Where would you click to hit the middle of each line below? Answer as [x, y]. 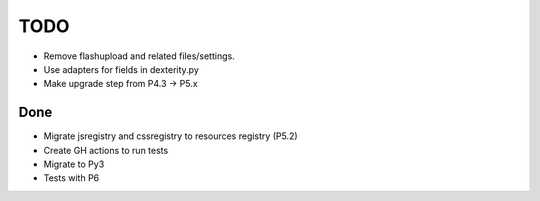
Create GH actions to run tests [106, 150]
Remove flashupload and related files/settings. [139, 56]
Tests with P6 [71, 178]
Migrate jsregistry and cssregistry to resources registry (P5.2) [171, 136]
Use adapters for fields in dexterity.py [121, 69]
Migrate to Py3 [74, 164]
